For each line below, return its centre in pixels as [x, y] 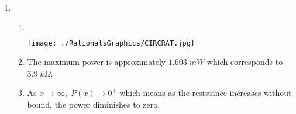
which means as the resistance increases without [206, 93]
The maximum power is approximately [97, 62]
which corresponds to [245, 62]
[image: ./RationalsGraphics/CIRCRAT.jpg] [111, 43]
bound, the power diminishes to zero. [94, 104]
